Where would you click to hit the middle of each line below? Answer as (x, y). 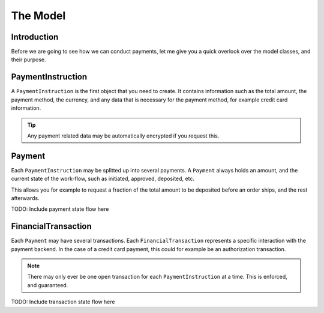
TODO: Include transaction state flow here (63, 302)
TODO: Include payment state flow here (60, 209)
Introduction (35, 37)
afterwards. (25, 198)
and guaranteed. (48, 285)
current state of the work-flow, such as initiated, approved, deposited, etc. (103, 179)
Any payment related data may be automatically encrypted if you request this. (123, 136)
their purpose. (28, 59)
